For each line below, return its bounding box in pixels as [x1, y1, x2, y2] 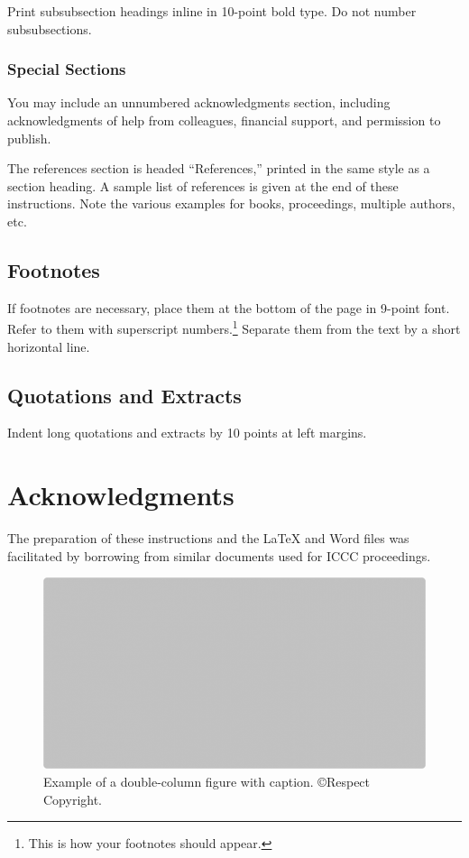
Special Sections [7, 58, 126, 80]
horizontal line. [7, 337, 90, 355]
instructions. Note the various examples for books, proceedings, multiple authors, [7, 194, 455, 213]
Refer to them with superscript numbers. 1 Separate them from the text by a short [7, 317, 461, 338]
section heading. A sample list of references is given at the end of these [7, 176, 399, 195]
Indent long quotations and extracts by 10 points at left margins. [7, 423, 367, 442]
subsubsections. [7, 19, 92, 38]
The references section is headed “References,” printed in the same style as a [7, 159, 430, 178]
